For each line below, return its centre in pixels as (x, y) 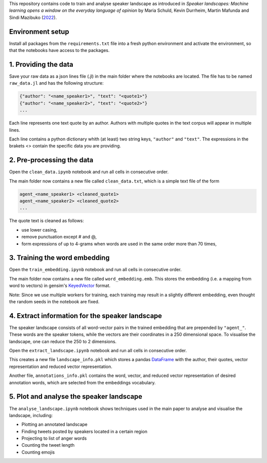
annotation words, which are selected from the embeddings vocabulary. (82, 382)
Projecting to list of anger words (54, 438)
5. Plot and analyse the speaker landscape (76, 396)
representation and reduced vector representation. (61, 367)
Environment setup (39, 31)
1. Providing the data (41, 64)
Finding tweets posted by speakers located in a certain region (85, 431)
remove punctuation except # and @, (59, 237)
